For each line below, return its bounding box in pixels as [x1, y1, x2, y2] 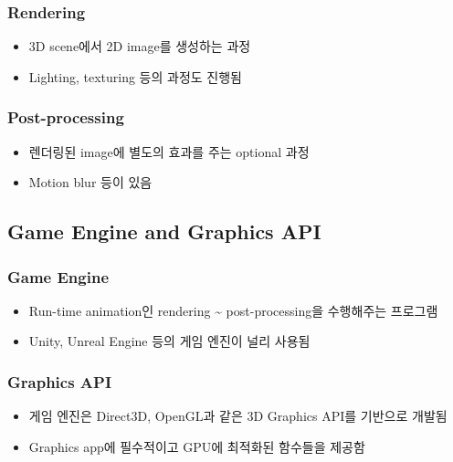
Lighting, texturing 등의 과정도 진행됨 [28, 67, 242, 86]
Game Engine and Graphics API [7, 217, 321, 246]
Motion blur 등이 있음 [28, 173, 153, 192]
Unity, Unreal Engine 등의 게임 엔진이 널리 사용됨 [28, 331, 311, 351]
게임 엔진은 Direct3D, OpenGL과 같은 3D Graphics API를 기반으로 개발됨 [28, 406, 448, 425]
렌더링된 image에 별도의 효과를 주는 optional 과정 [28, 142, 310, 161]
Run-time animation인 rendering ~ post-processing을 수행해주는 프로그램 [28, 300, 438, 320]
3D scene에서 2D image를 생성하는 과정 [28, 37, 251, 56]
